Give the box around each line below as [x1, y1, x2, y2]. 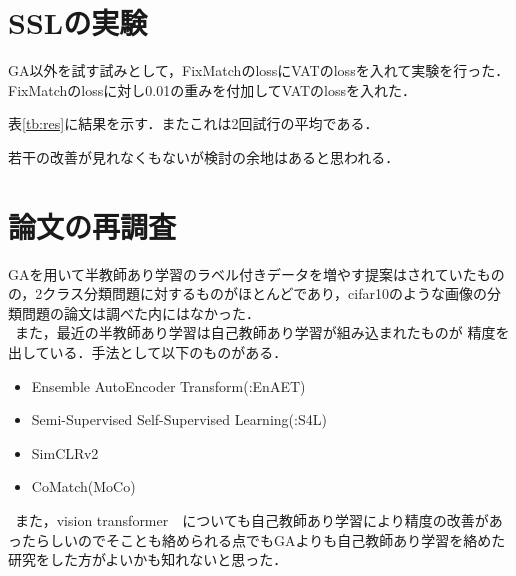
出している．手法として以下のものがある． [8, 342, 288, 362]
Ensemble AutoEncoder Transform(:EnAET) [31, 375, 306, 396]
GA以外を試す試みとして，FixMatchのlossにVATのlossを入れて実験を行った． [8, 60, 510, 81]
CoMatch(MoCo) [31, 476, 136, 497]
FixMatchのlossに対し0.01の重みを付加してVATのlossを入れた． [8, 79, 417, 100]
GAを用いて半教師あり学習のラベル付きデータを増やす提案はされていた [8, 263, 477, 284]
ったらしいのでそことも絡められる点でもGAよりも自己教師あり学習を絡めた [8, 529, 506, 550]
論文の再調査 [8, 205, 177, 246]
